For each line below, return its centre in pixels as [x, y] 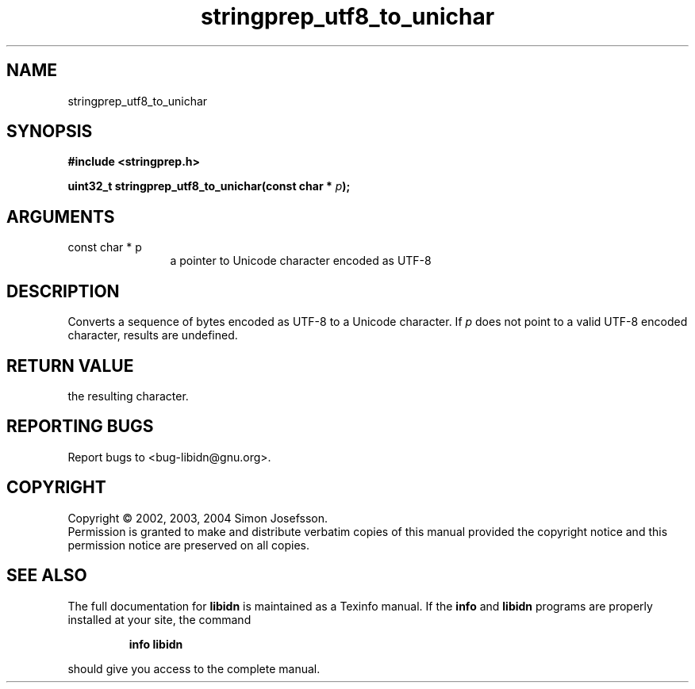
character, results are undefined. [153, 335]
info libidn [156, 644]
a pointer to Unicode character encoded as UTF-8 [301, 261]
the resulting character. [128, 396]
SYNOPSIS [50, 132]
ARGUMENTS [61, 216]
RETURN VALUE [70, 366]
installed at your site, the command [159, 619]
